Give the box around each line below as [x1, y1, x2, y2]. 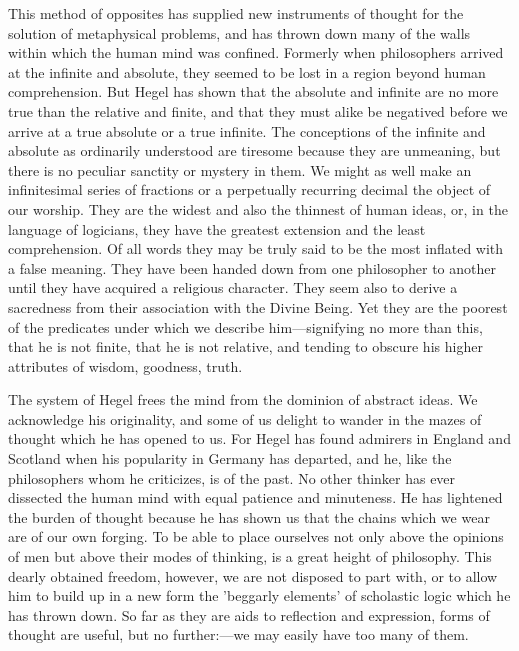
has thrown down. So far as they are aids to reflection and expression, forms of [8, 604, 490, 625]
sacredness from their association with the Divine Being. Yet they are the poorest [8, 296, 508, 317]
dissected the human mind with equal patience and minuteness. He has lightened [8, 487, 503, 508]
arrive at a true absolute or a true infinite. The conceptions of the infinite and [8, 120, 486, 141]
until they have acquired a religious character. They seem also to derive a [8, 277, 458, 298]
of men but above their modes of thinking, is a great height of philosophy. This [8, 546, 492, 567]
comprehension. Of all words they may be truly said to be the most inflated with [8, 238, 504, 259]
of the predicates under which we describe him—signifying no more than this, [8, 316, 483, 337]
